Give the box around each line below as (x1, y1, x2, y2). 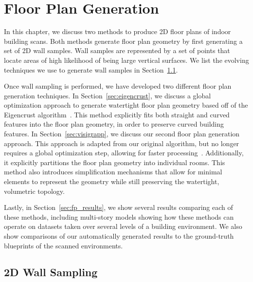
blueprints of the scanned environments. (4, 240, 123, 250)
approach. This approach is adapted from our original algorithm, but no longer (4, 138, 239, 148)
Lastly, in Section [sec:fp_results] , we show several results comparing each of (4, 202, 233, 212)
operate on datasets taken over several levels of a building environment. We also (4, 221, 242, 231)
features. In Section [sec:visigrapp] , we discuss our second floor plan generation (4, 129, 240, 139)
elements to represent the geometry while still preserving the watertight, (4, 176, 219, 187)
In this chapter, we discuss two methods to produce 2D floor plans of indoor (4, 26, 231, 37)
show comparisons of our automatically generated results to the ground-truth (4, 231, 234, 241)
